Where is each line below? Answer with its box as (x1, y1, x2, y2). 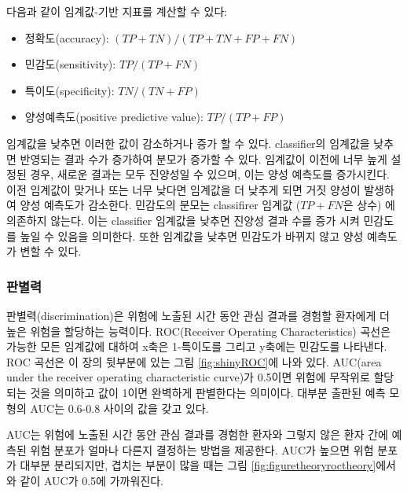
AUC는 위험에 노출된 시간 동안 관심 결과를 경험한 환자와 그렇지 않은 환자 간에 (6, 426, 388, 443)
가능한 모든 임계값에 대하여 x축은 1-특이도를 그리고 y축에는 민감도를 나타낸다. (6, 338, 387, 355)
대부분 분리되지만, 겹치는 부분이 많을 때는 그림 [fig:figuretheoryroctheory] (20, 457, 376, 473)
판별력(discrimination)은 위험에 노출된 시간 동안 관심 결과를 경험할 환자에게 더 (6, 307, 390, 323)
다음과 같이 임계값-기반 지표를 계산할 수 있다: (6, 3, 228, 19)
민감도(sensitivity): (24, 56, 116, 72)
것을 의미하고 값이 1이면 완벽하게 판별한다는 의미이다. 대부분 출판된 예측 (30, 384, 386, 400)
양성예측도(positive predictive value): (24, 109, 203, 125)
